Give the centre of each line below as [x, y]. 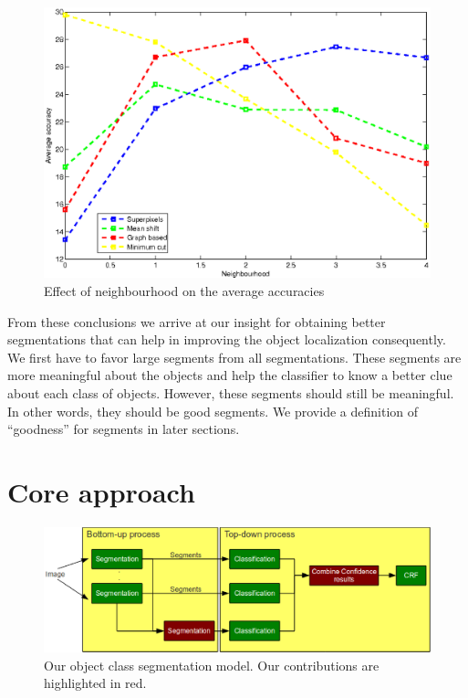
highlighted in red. [95, 683]
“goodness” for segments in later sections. [124, 429]
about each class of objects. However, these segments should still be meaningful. [231, 393]
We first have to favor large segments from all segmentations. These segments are [234, 357]
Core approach [101, 492]
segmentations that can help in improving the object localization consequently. [227, 339]
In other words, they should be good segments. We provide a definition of [213, 411]
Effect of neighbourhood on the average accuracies [184, 291]
